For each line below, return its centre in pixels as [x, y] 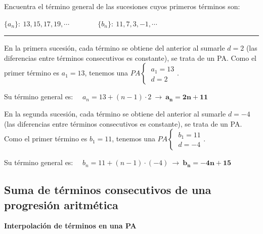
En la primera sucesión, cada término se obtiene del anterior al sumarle [115, 48]
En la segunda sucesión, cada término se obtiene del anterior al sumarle [115, 113]
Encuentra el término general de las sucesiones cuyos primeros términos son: [122, 6]
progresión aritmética [61, 204]
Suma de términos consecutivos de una [108, 190]
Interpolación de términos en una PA [70, 226]
